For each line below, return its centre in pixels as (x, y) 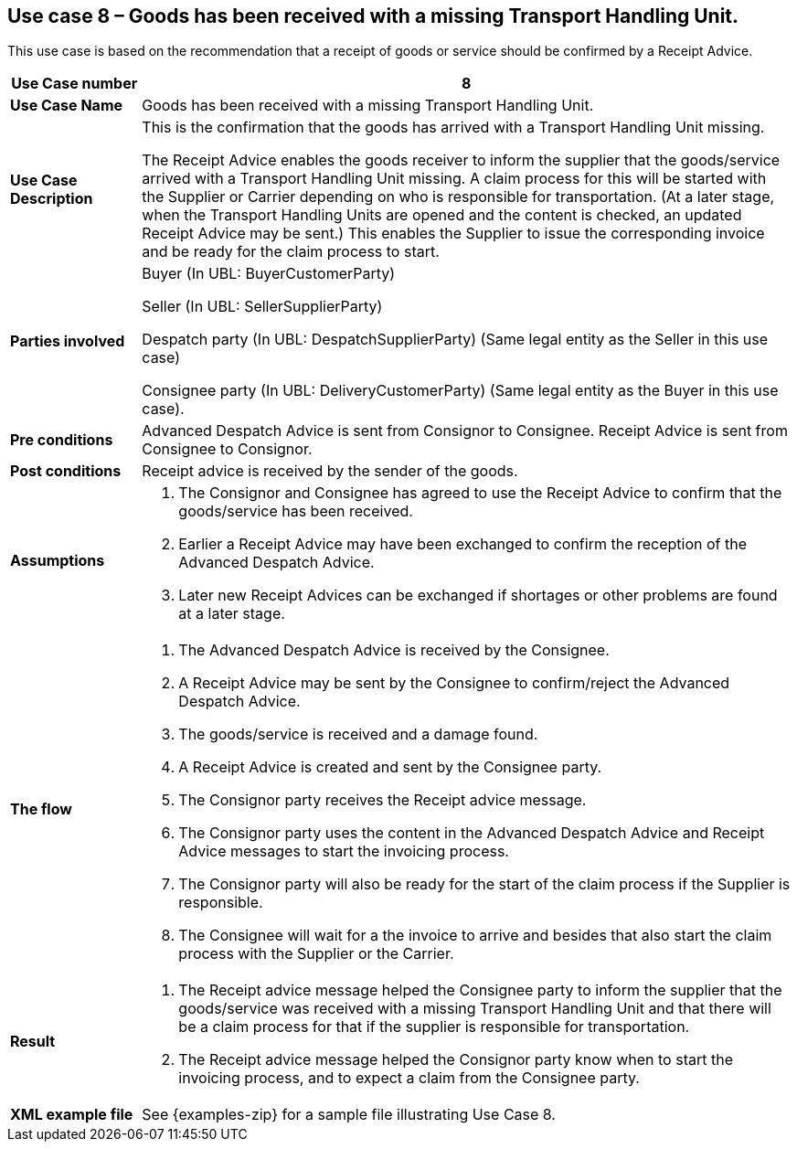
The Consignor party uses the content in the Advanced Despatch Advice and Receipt (472, 833)
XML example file (72, 1115)
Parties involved (68, 341)
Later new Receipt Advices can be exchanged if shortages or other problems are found (478, 596)
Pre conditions (62, 440)
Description (52, 199)
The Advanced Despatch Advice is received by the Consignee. (394, 650)
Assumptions (58, 561)
